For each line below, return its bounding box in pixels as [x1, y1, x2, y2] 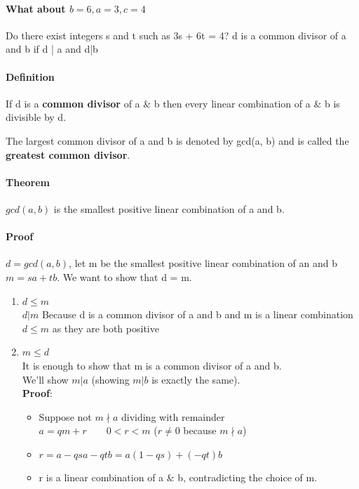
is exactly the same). [151, 372, 241, 386]
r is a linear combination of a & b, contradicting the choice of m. [39, 470, 318, 485]
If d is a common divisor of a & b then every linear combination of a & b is [6, 96, 340, 110]
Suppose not [39, 409, 92, 424]
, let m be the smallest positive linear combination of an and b [69, 256, 338, 270]
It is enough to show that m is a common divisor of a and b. [22, 358, 282, 372]
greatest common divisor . [6, 147, 130, 162]
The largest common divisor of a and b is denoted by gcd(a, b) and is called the [6, 133, 349, 148]
